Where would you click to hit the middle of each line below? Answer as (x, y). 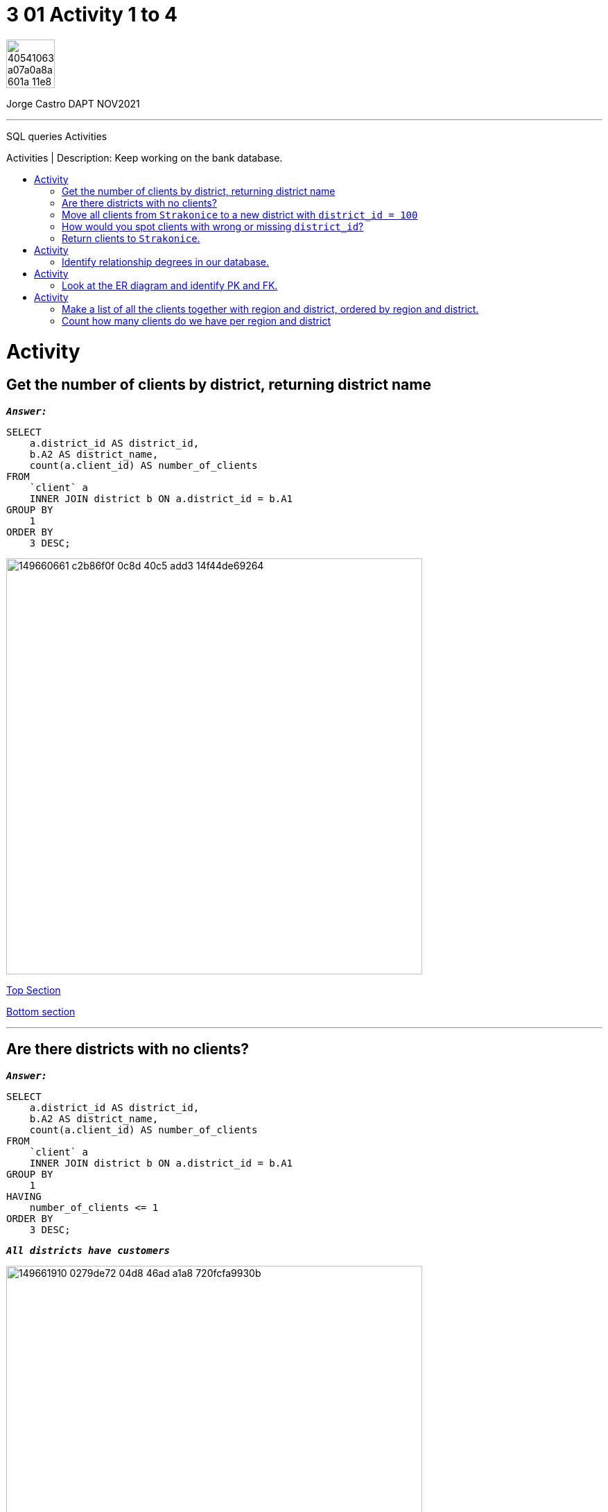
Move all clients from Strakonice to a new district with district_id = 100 (240, 214)
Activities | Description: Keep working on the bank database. (145, 157)
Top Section (34, 990)
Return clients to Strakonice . (131, 238)
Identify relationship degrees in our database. (165, 261)
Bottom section (41, 1011)
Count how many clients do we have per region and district (196, 320)
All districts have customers (88, 1250)
